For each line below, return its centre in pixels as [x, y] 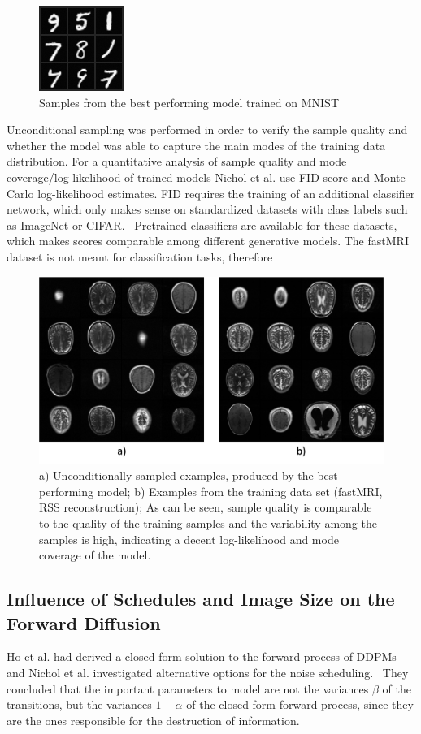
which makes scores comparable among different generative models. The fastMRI [208, 241]
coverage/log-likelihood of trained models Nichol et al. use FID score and [189, 177]
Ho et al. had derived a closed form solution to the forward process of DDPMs [202, 656]
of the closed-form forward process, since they [300, 704]
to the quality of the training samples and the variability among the [208, 522]
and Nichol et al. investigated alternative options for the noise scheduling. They [208, 672]
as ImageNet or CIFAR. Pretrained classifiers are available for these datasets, [202, 225]
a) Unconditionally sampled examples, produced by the [176, 475]
